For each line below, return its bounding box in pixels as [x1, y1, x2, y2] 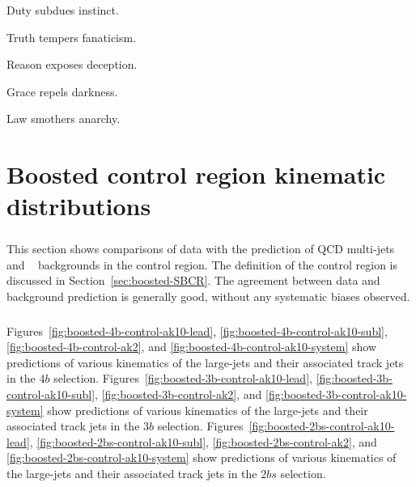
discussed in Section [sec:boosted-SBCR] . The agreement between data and [6, 272, 380, 289]
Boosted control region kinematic [6, 158, 386, 191]
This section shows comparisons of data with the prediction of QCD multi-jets [6, 239, 395, 256]
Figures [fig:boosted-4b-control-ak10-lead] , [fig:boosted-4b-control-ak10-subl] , [6, 322, 388, 339]
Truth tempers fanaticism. [6, 28, 137, 45]
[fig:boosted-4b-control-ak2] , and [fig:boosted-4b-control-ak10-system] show [6, 338, 377, 355]
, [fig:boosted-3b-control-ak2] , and [95, 386, 262, 403]
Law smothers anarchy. [6, 110, 121, 127]
